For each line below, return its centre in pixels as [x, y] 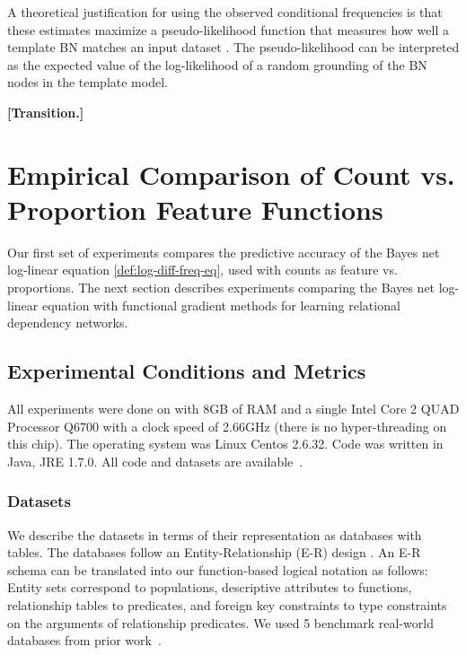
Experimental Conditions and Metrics [187, 371]
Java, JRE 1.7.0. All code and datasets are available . [155, 461]
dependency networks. [68, 323]
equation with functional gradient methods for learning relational [221, 305]
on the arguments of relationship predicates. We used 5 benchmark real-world [220, 622]
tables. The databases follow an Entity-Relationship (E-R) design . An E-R [214, 552]
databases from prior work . [84, 640]
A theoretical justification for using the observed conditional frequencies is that [225, 12]
